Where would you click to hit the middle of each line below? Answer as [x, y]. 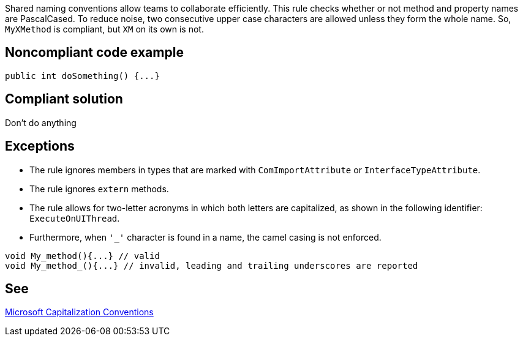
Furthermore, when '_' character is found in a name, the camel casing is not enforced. [205, 237]
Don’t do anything [41, 122]
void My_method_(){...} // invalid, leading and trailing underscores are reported [212, 265]
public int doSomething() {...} [82, 76]
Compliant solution [64, 99]
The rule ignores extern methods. [99, 189]
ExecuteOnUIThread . [75, 218]
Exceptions [40, 146]
